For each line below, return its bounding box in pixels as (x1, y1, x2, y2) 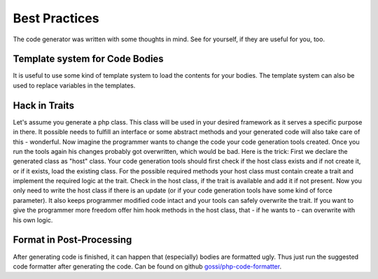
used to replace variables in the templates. (13, 81, 136, 90)
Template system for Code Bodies (13, 53, 164, 65)
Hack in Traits (13, 99, 75, 111)
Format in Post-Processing (13, 234, 132, 246)
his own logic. (13, 215, 53, 224)
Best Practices (13, 10, 99, 26)
